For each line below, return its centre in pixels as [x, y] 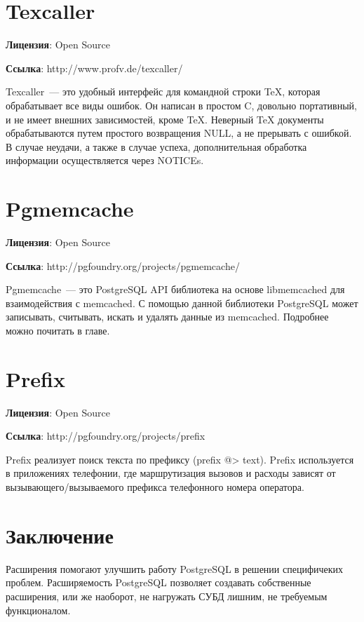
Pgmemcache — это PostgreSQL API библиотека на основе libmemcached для [175, 289]
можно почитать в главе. [58, 330]
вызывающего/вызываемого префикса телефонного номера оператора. [155, 487]
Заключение [60, 535]
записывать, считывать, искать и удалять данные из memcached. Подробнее [167, 317]
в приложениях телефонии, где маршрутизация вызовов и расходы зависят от [171, 473]
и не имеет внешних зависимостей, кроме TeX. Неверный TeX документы [165, 119]
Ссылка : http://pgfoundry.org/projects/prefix [106, 436]
